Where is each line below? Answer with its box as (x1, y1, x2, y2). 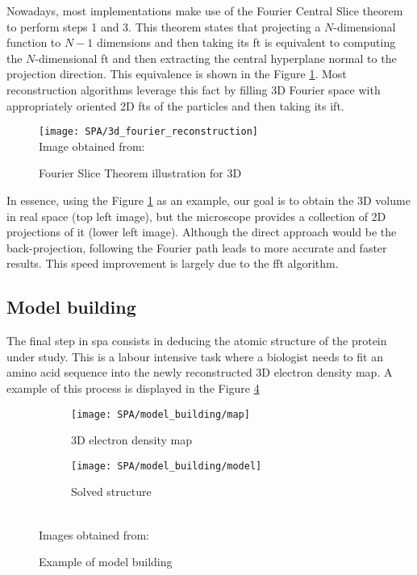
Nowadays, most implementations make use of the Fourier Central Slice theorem (6, 2, 403, 19)
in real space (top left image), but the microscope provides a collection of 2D (6, 207, 386, 224)
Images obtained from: (39, 526, 150, 543)
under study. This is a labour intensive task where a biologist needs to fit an (6, 348, 383, 365)
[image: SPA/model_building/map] (71, 408, 250, 420)
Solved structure (71, 483, 152, 500)
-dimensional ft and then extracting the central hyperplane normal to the (35, 49, 397, 66)
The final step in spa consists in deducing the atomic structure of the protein (6, 332, 387, 349)
